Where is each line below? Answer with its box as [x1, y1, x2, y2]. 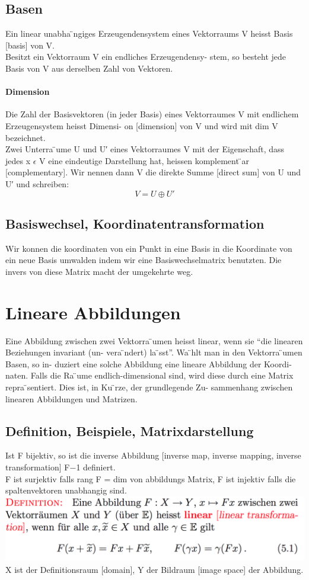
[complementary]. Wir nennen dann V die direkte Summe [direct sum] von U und [5, 166, 301, 178]
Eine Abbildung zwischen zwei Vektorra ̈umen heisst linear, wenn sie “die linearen [5, 334, 303, 347]
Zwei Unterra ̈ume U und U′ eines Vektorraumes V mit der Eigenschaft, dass [5, 143, 285, 155]
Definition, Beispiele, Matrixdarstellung [5, 421, 254, 440]
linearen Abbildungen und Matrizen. [5, 392, 138, 405]
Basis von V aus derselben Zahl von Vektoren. [5, 62, 173, 74]
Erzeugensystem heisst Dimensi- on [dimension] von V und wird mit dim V [5, 119, 278, 132]
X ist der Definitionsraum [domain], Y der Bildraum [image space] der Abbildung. [5, 563, 304, 575]
